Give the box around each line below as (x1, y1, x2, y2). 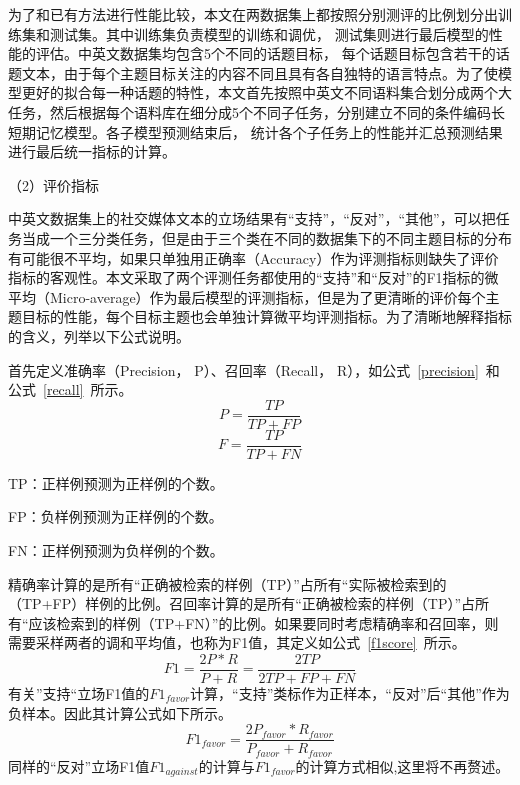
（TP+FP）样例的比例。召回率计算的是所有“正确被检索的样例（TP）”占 (8, 593, 476, 614)
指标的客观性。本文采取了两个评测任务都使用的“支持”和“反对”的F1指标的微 (8, 267, 499, 288)
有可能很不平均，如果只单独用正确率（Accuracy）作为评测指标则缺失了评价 (8, 247, 499, 268)
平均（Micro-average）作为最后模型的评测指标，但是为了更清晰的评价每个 (8, 286, 486, 307)
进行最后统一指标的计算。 (8, 141, 176, 162)
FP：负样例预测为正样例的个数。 (8, 506, 223, 527)
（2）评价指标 (8, 174, 99, 195)
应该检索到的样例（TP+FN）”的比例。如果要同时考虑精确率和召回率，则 (28, 612, 499, 633)
